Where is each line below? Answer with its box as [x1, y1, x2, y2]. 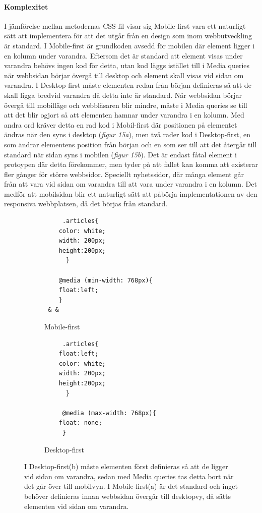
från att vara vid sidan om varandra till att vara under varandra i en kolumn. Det [4, 179, 257, 189]
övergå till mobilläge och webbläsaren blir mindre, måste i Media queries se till [4, 99, 247, 110]
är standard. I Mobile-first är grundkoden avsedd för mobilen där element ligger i [4, 40, 255, 50]
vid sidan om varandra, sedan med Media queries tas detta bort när [24, 471, 234, 481]
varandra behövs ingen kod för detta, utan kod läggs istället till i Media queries [4, 60, 250, 71]
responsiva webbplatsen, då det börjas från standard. [4, 198, 168, 209]
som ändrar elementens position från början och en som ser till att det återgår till [4, 139, 257, 149]
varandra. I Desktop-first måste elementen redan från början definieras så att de [4, 80, 251, 90]
